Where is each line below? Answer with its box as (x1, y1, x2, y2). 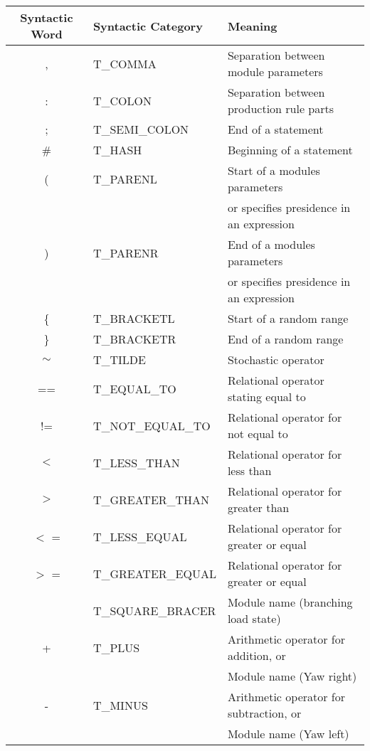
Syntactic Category (92, 17, 203, 34)
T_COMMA (92, 55, 157, 72)
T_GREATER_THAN (92, 491, 210, 508)
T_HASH (92, 142, 142, 158)
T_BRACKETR (92, 331, 176, 347)
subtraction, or (227, 705, 302, 721)
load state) (227, 610, 281, 627)
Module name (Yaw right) (227, 668, 357, 684)
